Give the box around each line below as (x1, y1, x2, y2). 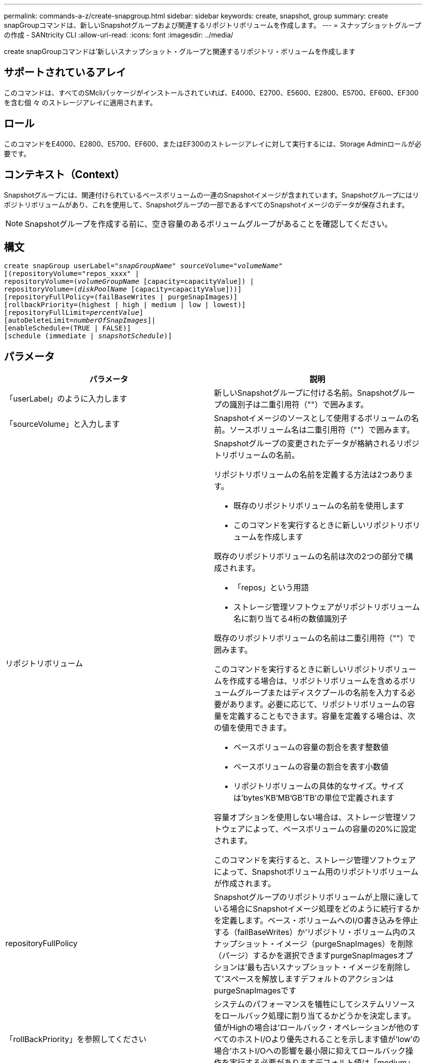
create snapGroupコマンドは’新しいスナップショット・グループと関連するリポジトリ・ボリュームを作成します (4, 47, 355, 55)
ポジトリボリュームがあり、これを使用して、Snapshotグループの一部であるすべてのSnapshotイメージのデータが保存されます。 (4, 200, 409, 209)
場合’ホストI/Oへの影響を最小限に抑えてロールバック (214, 1046, 406, 1056)
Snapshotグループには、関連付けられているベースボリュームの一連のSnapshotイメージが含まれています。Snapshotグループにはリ (4, 190, 419, 199)
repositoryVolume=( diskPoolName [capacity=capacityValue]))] (4, 285, 242, 293)
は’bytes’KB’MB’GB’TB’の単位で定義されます (233, 793, 395, 803)
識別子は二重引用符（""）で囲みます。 (230, 400, 369, 410)
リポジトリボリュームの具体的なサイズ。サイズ (233, 781, 404, 791)
